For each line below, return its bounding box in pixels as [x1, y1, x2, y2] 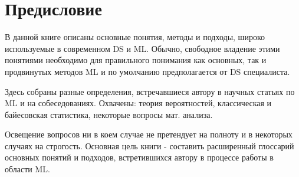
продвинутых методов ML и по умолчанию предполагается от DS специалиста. [5, 65, 290, 77]
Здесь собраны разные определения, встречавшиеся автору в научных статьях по [5, 85, 295, 97]
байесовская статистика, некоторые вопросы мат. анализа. [5, 108, 213, 120]
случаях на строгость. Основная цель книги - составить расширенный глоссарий [5, 139, 294, 152]
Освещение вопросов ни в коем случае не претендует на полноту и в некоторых [5, 128, 293, 140]
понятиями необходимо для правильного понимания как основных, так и [5, 54, 267, 66]
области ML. [5, 163, 50, 175]
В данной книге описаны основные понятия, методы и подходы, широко [5, 31, 265, 43]
